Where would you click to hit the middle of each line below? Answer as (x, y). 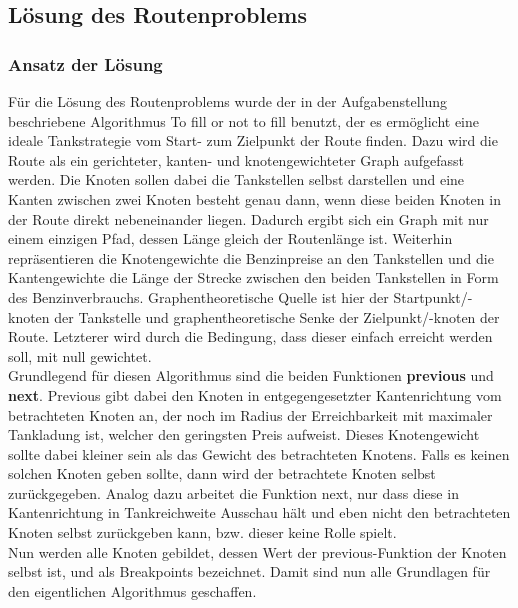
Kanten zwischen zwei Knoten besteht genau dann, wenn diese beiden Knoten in (254, 198)
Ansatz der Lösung (85, 63)
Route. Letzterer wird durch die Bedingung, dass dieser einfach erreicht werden (250, 336)
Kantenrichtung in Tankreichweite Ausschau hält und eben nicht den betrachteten (259, 512)
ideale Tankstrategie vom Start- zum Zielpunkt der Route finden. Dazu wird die (253, 140)
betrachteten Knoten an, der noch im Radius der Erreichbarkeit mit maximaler (250, 414)
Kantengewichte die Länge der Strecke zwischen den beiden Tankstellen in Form (253, 277)
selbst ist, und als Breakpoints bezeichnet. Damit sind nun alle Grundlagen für (249, 571)
